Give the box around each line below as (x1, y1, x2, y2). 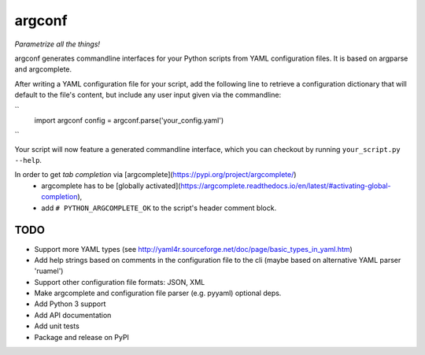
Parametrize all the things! (14, 39, 101, 49)
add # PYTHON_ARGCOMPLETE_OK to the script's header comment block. (41, 203, 277, 213)
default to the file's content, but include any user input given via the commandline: (14, 91, 282, 100)
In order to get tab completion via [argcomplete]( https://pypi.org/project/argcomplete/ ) (14, 170, 297, 179)
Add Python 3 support (34, 299, 106, 309)
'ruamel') (34, 266, 64, 275)
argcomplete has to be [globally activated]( (41, 181, 181, 190)
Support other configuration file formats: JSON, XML (34, 277, 205, 287)
